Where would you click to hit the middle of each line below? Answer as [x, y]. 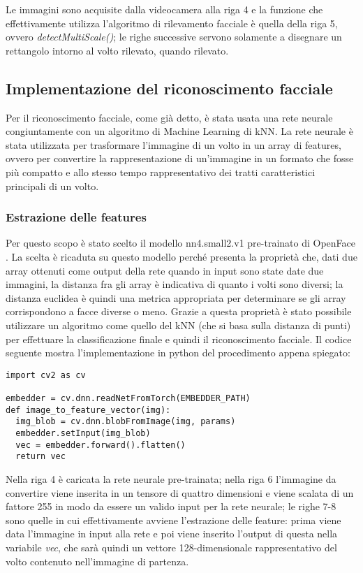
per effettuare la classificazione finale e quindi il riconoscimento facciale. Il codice [179, 339]
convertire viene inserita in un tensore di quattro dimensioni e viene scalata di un [180, 492]
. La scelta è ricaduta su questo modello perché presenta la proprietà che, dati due [181, 256]
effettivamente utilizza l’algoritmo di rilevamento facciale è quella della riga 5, [172, 23]
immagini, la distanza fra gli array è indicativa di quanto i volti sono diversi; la [175, 284]
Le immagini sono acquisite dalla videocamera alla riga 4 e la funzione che [164, 9]
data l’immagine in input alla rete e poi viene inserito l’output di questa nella [172, 534]
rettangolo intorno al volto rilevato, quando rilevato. [117, 50]
